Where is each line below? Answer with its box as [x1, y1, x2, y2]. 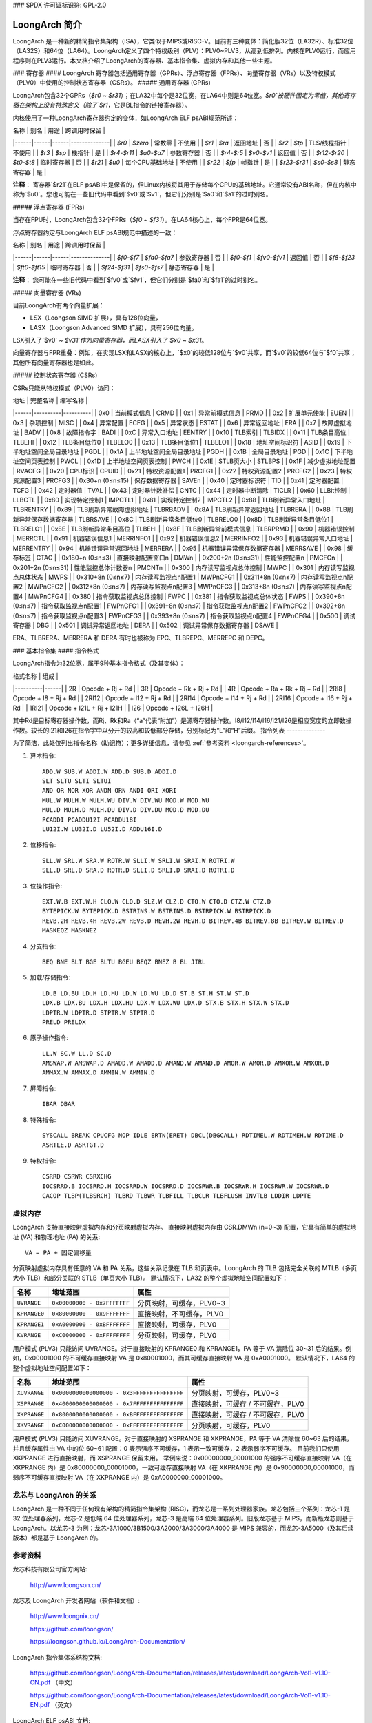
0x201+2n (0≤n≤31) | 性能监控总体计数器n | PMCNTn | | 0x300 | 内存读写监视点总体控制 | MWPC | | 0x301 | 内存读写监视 [12, 563, 355, 571]
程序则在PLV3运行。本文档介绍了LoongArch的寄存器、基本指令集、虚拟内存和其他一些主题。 [12, 56, 276, 65]
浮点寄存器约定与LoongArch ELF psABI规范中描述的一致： [12, 228, 178, 236]
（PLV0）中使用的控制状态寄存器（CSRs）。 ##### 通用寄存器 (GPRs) [12, 79, 211, 87]
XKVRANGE [17, 1421, 45, 1429]
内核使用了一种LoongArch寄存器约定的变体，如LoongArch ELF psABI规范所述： [12, 114, 239, 122]
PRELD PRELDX [42, 1018, 86, 1026]
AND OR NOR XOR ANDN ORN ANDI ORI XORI [42, 786, 177, 795]
